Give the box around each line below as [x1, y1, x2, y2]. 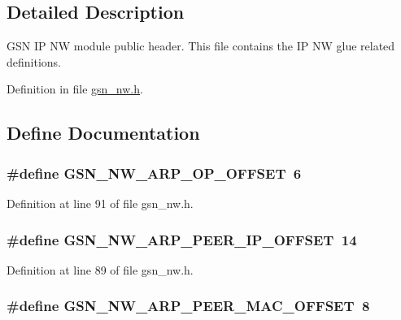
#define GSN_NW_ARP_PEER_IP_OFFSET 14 [7, 229, 357, 249]
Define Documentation [7, 120, 200, 145]
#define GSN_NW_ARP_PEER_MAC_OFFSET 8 [7, 296, 370, 316]
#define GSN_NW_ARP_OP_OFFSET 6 [7, 162, 302, 183]
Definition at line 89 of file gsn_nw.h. [7, 261, 194, 278]
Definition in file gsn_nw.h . [7, 80, 143, 97]
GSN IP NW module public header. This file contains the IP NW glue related [7, 37, 395, 54]
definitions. [7, 53, 61, 70]
